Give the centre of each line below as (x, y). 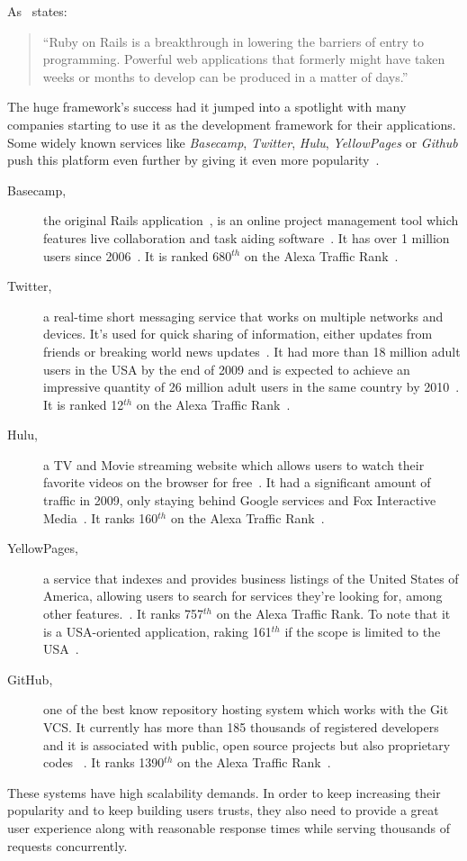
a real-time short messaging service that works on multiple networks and (243, 316)
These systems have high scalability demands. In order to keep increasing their (224, 792)
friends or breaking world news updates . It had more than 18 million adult (252, 351)
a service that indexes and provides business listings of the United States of (251, 578)
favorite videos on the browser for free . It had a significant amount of (237, 482)
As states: (37, 11)
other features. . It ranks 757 (124, 614)
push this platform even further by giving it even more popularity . (193, 160)
